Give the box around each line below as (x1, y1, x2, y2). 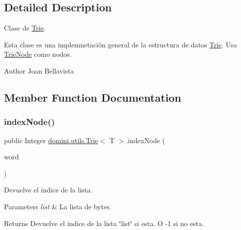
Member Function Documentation (4, 89, 182, 105)
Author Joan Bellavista (4, 65, 74, 76)
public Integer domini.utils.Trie (4, 135, 98, 145)
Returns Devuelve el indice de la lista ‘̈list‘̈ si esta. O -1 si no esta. (4, 218, 204, 228)
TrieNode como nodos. (4, 49, 72, 59)
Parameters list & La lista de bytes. (4, 201, 112, 211)
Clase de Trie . (4, 23, 46, 33)
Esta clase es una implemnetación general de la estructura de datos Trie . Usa (4, 39, 238, 49)
